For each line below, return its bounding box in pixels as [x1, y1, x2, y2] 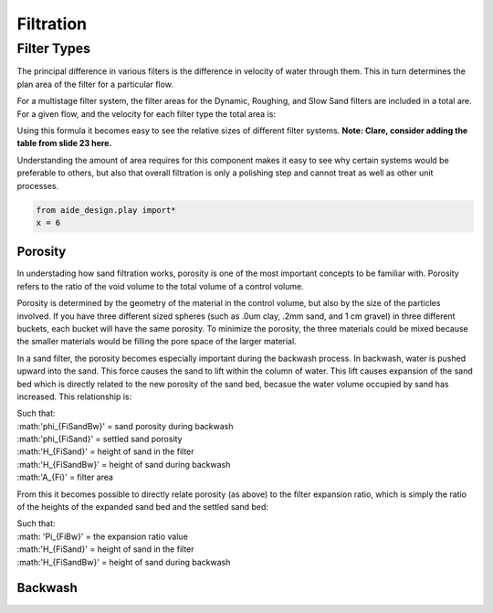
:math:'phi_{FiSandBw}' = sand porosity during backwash [16, 420, 234, 431]
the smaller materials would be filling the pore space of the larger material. [16, 336, 297, 347]
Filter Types [16, 40, 91, 57]
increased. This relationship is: [16, 391, 132, 402]
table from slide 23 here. [16, 138, 112, 149]
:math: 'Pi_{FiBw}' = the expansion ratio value [16, 531, 189, 542]
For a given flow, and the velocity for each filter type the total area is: [16, 108, 276, 119]
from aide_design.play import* [36, 205, 177, 215]
